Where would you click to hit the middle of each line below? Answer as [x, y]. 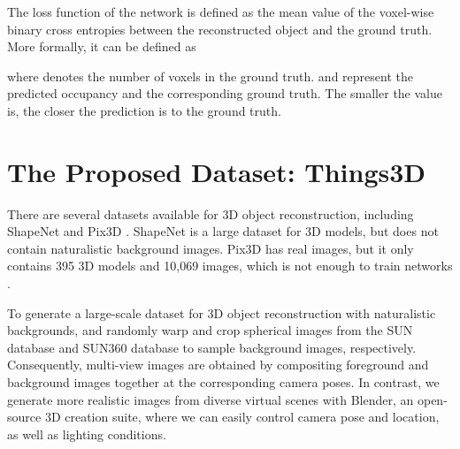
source [24, 417]
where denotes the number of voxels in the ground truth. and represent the [210, 76]
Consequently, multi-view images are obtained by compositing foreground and [218, 365]
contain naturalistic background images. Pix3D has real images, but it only [211, 248]
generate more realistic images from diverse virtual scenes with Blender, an [211, 399]
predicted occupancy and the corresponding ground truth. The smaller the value [225, 93]
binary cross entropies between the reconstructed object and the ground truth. [220, 29]
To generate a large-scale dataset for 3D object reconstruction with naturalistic [222, 312]
